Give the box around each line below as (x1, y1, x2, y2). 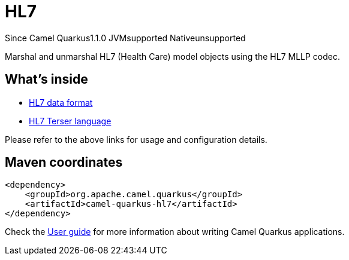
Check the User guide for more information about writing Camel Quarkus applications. (5, 227, 345, 237)
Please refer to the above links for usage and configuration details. (5, 134, 267, 145)
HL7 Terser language (29, 115, 112, 126)
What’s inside (5, 72, 88, 87)
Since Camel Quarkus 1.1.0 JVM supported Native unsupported (5, 32, 246, 43)
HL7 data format (29, 97, 93, 108)
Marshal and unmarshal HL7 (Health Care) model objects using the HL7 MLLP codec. (5, 51, 341, 62)
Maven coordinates (5, 155, 123, 170)
